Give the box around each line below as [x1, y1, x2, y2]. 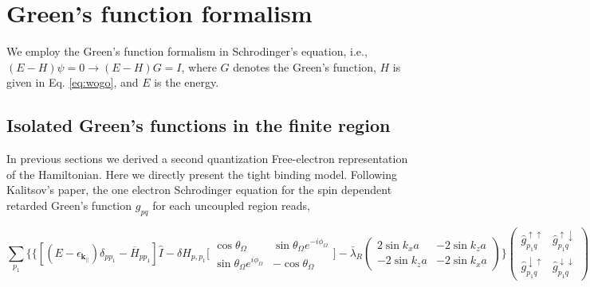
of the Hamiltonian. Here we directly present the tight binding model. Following [6, 165, 398, 182]
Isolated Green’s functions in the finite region [6, 113, 391, 138]
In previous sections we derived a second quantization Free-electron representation [6, 150, 408, 167]
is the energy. [154, 74, 219, 91]
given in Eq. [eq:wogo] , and [6, 74, 139, 91]
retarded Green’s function [6, 196, 132, 213]
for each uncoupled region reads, [152, 196, 310, 213]
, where [181, 58, 217, 75]
